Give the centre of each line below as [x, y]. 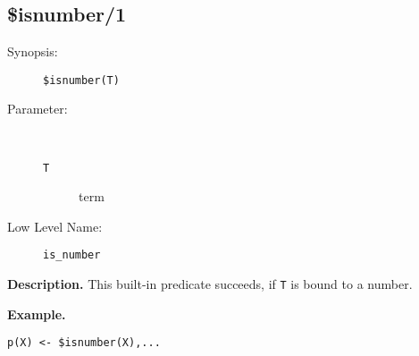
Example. [37, 314]
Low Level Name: [55, 226]
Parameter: [38, 109]
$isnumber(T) [81, 80]
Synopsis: [33, 51]
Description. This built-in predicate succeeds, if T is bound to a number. [210, 284]
